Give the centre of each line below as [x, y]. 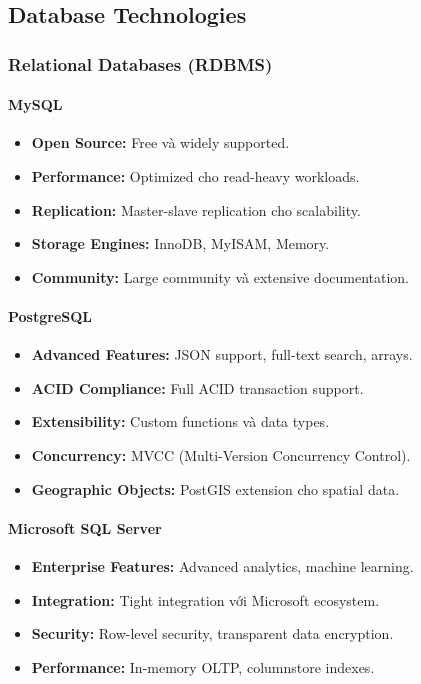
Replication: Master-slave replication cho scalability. [196, 209]
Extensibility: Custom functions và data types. [180, 421]
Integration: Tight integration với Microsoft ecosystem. [205, 599]
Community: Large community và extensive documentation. [220, 276]
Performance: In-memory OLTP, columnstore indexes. [203, 666]
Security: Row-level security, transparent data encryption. [212, 633]
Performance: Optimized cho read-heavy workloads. [195, 176]
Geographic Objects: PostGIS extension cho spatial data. [215, 488]
